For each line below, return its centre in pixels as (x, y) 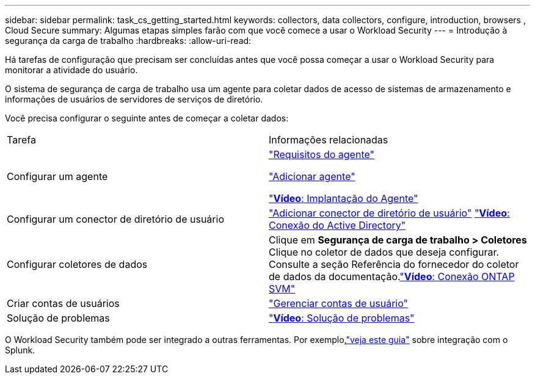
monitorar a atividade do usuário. (71, 70)
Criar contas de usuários (63, 303)
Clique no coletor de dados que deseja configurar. (384, 252)
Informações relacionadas (329, 140)
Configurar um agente (57, 176)
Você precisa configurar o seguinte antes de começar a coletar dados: (147, 118)
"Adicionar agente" (312, 176)
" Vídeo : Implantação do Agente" (344, 198)
